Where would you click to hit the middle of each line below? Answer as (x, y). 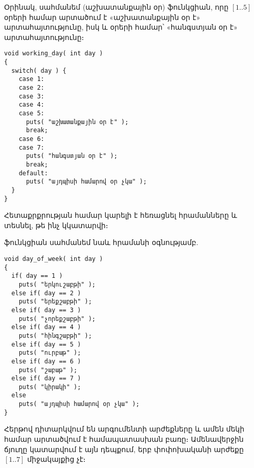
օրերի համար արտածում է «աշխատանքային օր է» (102, 17)
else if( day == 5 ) (46, 344)
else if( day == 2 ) (46, 293)
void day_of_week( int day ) (54, 259)
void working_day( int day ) (54, 54)
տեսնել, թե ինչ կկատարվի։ (56, 225)
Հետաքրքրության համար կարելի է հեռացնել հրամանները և (121, 215)
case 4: (31, 105)
